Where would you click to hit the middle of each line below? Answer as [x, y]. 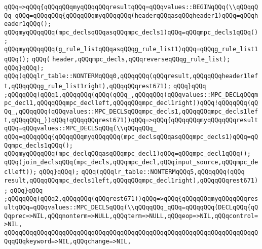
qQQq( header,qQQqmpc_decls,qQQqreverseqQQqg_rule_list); [131, 59]
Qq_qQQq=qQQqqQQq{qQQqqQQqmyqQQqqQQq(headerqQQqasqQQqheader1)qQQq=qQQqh [131, 15]
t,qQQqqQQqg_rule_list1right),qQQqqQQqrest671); [88, 86]
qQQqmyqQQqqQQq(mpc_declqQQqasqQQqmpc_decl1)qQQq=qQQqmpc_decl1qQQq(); [127, 154]
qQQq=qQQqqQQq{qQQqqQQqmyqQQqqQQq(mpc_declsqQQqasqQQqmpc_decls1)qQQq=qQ [131, 137]
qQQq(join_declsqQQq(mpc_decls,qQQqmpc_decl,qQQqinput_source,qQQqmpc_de [131, 162]
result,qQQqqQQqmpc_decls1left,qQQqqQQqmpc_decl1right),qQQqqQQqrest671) [131, 181]
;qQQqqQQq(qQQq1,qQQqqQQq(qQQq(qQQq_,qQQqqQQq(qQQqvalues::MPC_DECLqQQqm [131, 95]
